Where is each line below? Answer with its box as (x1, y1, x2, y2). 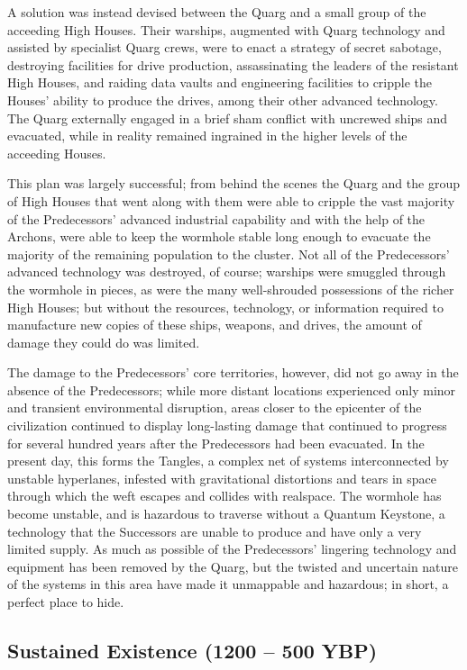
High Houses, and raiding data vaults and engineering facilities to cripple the (7, 73, 433, 92)
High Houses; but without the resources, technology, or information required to (7, 297, 444, 316)
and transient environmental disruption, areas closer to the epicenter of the (7, 398, 422, 417)
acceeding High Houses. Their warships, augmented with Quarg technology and (7, 20, 445, 39)
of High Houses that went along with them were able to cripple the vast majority (7, 191, 455, 210)
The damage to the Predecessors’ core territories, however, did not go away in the (7, 363, 459, 382)
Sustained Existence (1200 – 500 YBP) (7, 636, 378, 664)
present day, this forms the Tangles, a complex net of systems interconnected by (7, 451, 449, 470)
